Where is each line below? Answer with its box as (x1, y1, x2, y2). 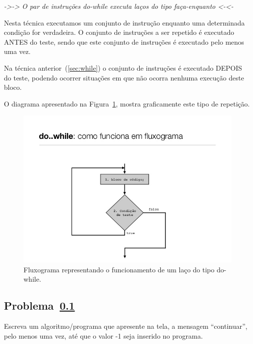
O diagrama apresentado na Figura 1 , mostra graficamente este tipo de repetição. (4, 98, 250, 108)
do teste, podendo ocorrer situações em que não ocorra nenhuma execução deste (4, 72, 244, 82)
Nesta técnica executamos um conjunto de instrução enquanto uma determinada (4, 17, 245, 27)
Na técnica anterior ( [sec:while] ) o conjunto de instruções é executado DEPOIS (4, 62, 242, 73)
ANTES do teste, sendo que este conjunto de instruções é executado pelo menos (4, 36, 244, 47)
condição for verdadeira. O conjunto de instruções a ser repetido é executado (4, 27, 234, 37)
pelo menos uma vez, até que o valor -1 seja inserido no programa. (4, 330, 203, 341)
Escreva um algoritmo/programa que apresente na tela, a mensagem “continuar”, (4, 321, 248, 331)
